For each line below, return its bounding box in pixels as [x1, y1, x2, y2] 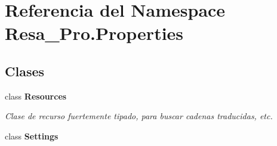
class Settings [5, 129, 59, 142]
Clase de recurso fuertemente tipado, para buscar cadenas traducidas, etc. [5, 110, 273, 122]
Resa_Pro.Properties [5, 21, 184, 45]
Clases [5, 61, 45, 80]
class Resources [5, 89, 67, 102]
